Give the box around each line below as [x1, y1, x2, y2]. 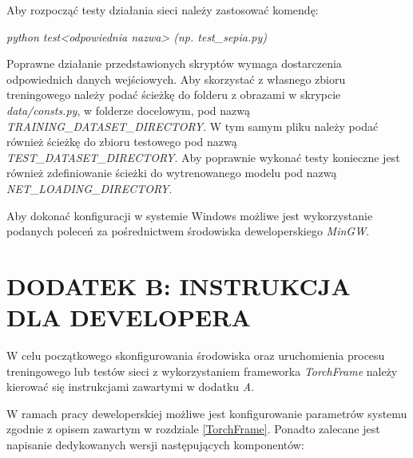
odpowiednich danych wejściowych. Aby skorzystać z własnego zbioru [6, 70, 346, 87]
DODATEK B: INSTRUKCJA [6, 269, 351, 302]
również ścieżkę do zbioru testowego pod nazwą [6, 133, 237, 150]
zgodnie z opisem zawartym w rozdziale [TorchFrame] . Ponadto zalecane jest [6, 420, 380, 437]
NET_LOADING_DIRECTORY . [6, 180, 173, 196]
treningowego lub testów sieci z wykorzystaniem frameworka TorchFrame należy [6, 362, 398, 379]
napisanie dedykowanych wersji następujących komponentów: [6, 436, 304, 452]
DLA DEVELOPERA [6, 301, 251, 334]
